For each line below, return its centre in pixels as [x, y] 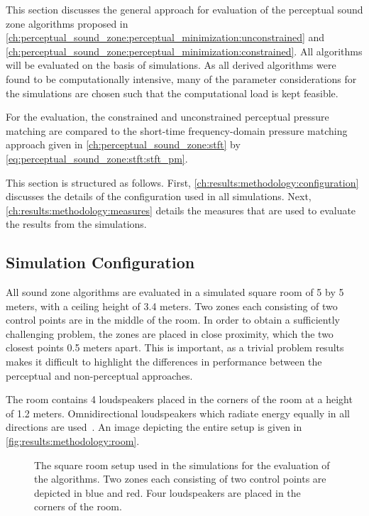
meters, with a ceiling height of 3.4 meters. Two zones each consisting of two [172, 306]
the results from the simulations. [76, 224]
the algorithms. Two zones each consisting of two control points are [180, 479]
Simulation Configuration [100, 262]
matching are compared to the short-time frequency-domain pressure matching [177, 130]
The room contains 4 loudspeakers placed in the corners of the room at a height [179, 399]
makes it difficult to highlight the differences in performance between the [164, 362]
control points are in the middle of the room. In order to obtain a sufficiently [173, 320]
